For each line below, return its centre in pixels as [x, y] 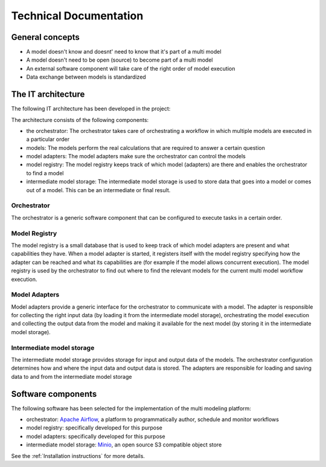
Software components [54, 394]
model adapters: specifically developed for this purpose [96, 436]
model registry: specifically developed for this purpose [94, 428]
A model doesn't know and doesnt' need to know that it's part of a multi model [124, 52]
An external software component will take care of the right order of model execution [131, 68]
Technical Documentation [77, 16]
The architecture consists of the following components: [80, 120]
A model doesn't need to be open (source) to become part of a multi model [120, 60]
